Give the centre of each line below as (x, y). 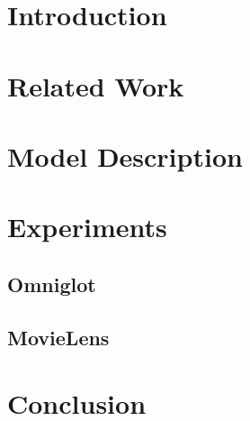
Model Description (125, 156)
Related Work (96, 85)
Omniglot (52, 284)
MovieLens (58, 337)
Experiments (87, 227)
